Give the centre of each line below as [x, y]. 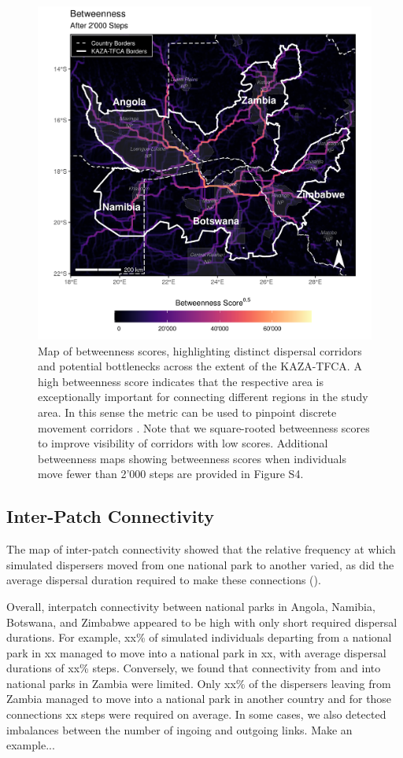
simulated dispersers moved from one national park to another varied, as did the [200, 564]
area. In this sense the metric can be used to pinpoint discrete [187, 412]
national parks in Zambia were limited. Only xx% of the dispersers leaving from [199, 683]
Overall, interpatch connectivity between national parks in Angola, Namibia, [191, 606]
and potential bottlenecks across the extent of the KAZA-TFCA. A [200, 366]
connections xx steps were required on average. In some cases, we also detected [196, 714]
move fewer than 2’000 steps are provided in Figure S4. [171, 474]
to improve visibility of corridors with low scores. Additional [183, 443]
